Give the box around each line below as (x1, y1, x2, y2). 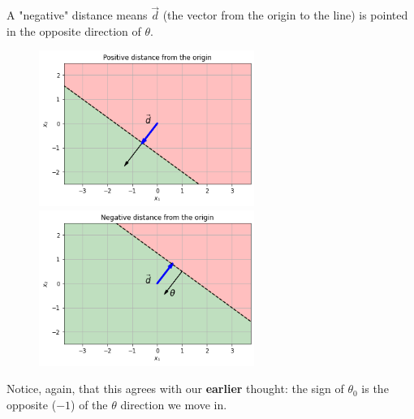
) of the (71, 396, 108, 413)
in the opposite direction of (6, 22, 141, 39)
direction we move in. (120, 396, 227, 413)
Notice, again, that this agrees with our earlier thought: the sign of (6, 380, 344, 397)
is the (361, 380, 389, 397)
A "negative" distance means (6, 6, 148, 24)
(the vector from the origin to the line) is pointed (162, 6, 408, 24)
